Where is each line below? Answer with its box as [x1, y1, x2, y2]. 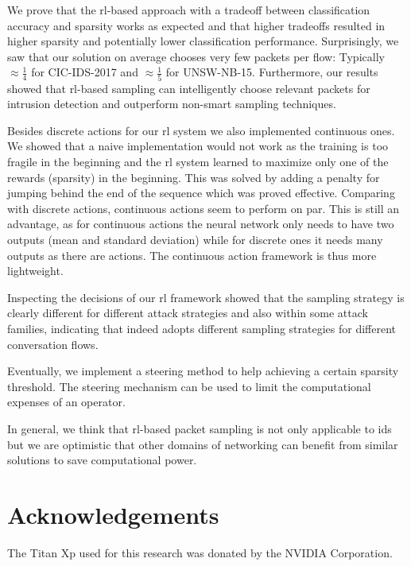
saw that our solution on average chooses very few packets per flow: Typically [7, 48, 385, 64]
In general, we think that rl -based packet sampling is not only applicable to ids [7, 420, 392, 436]
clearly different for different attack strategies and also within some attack [7, 304, 368, 321]
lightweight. [7, 262, 64, 279]
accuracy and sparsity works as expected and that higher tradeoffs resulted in [7, 17, 386, 33]
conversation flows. [7, 335, 99, 352]
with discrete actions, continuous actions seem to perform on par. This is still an [7, 200, 400, 216]
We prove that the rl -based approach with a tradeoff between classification [7, 2, 370, 17]
